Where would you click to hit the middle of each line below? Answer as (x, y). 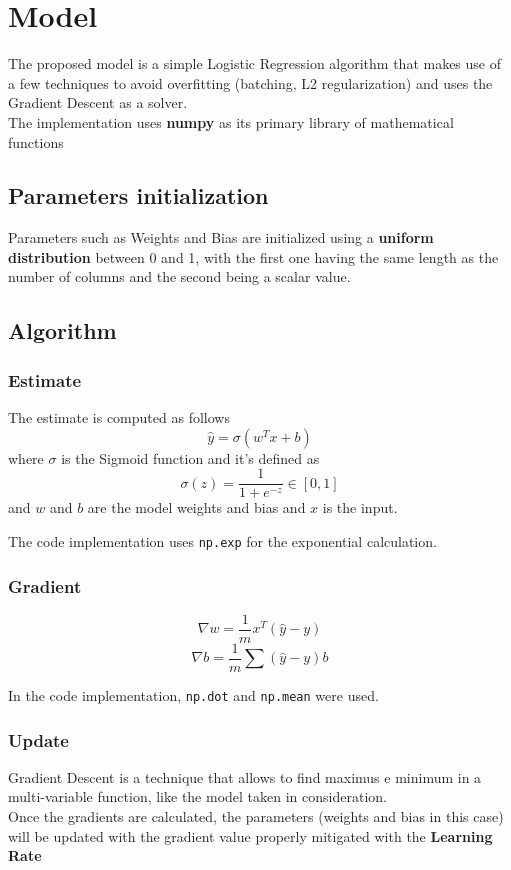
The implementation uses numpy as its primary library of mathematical (231, 121)
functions (36, 141)
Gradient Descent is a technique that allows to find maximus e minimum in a (245, 776)
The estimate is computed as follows (119, 417)
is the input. (360, 507)
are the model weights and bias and (196, 507)
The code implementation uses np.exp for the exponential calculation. (222, 540)
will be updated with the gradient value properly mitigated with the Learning (250, 835)
